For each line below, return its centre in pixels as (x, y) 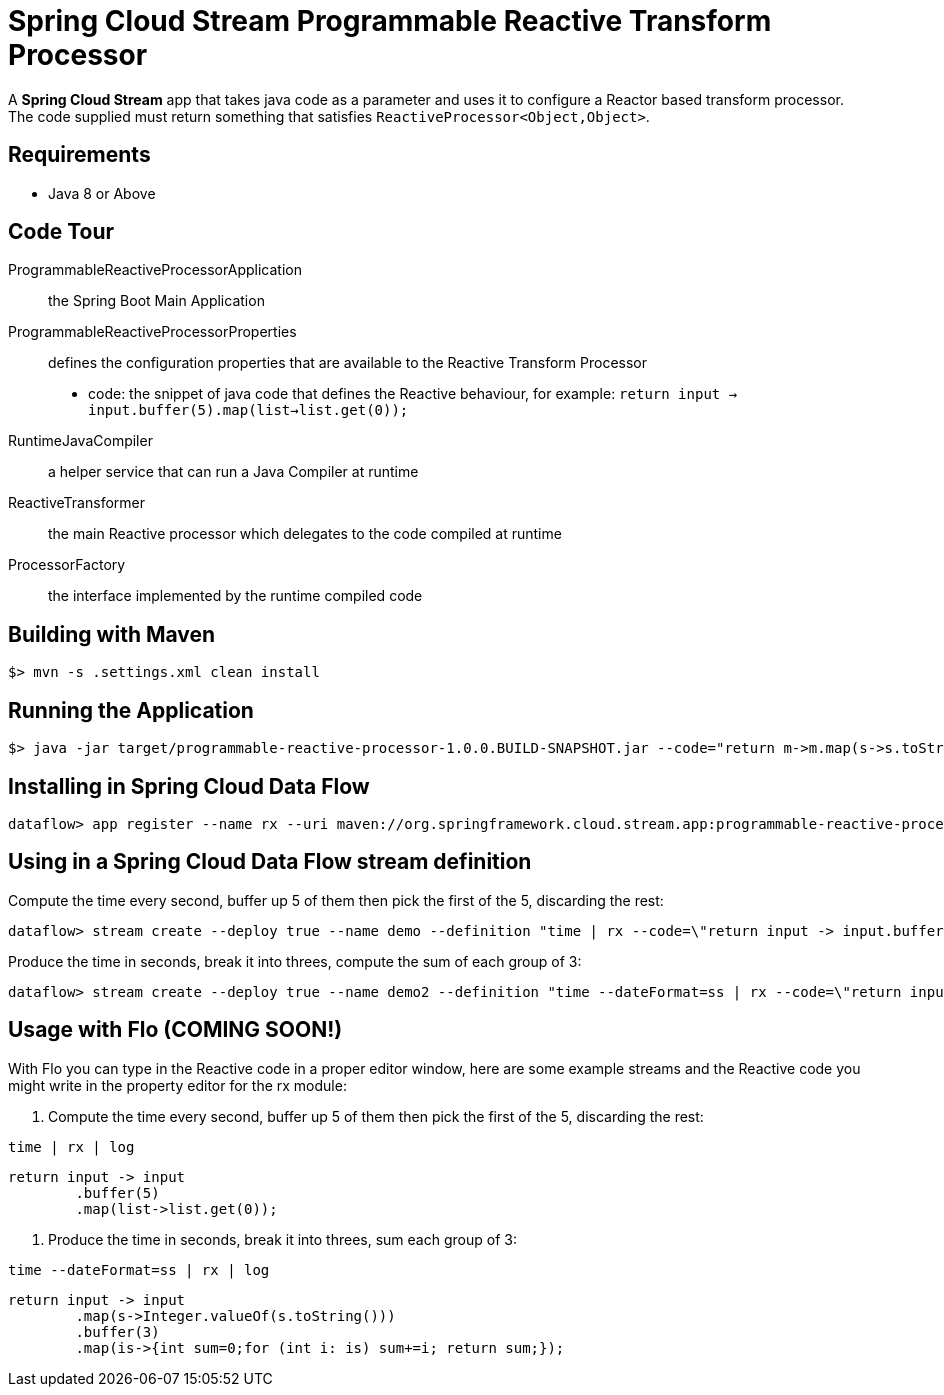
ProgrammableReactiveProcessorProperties (152, 332)
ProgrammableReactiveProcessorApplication (155, 270)
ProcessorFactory (67, 565)
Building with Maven (112, 634)
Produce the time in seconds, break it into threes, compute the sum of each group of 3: (295, 961)
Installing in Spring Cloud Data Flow (189, 786)
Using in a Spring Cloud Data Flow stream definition (270, 862)
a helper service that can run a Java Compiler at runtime (233, 472)
